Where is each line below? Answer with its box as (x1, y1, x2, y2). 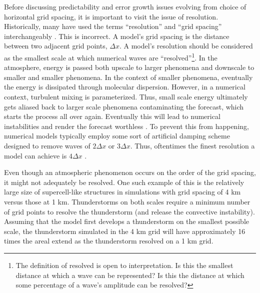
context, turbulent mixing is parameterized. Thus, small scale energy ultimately (4, 91, 248, 101)
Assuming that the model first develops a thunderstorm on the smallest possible (4, 216, 249, 226)
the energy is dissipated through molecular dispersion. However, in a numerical (4, 81, 245, 92)
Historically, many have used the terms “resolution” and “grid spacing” (4, 21, 222, 31)
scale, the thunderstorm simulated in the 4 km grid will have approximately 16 (4, 225, 245, 236)
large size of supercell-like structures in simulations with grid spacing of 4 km (4, 186, 241, 197)
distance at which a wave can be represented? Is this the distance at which (15, 269, 244, 280)
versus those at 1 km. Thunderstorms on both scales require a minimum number (4, 196, 250, 206)
